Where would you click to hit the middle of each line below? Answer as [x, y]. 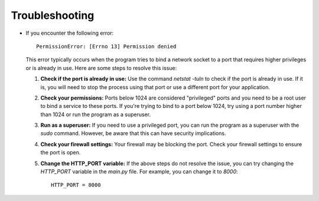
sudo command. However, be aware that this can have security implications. [133, 133]
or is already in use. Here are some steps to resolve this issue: [101, 68]
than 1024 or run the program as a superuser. [95, 114]
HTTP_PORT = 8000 [76, 185]
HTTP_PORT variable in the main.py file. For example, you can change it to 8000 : [139, 172]
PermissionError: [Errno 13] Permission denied [106, 46]
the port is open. [61, 153]
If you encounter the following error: [70, 33]
